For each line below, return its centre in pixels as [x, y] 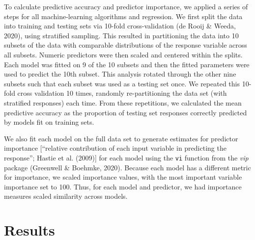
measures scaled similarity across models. [66, 196]
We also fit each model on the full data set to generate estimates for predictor [121, 138]
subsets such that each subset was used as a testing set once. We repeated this [122, 83]
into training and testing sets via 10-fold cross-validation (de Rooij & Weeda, [120, 26]
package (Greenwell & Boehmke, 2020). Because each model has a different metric [127, 167]
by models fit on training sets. [49, 122]
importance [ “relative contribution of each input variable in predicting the [115, 148]
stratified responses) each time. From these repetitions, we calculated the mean [123, 102]
